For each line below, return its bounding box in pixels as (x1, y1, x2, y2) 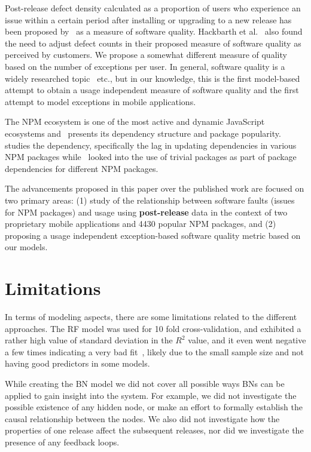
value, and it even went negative (188, 334, 306, 346)
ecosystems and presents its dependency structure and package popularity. (5, 127, 281, 139)
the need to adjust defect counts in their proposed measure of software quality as (5, 36, 301, 49)
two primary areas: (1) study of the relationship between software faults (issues (5, 193, 295, 206)
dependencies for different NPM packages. (5, 162, 158, 174)
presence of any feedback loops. (5, 435, 120, 448)
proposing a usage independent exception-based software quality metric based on (5, 229, 301, 241)
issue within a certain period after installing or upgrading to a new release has (5, 13, 292, 26)
